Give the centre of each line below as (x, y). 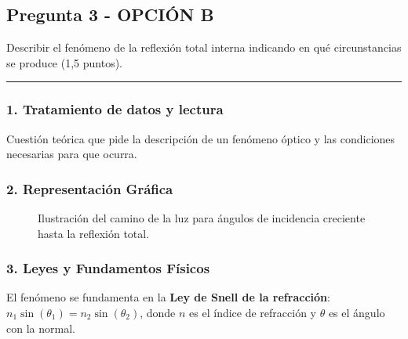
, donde (158, 313)
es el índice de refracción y (253, 313)
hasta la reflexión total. (94, 233)
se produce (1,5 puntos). (64, 62)
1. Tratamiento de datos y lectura (115, 109)
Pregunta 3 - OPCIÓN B (110, 14)
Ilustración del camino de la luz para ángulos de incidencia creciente (202, 218)
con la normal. (41, 328)
